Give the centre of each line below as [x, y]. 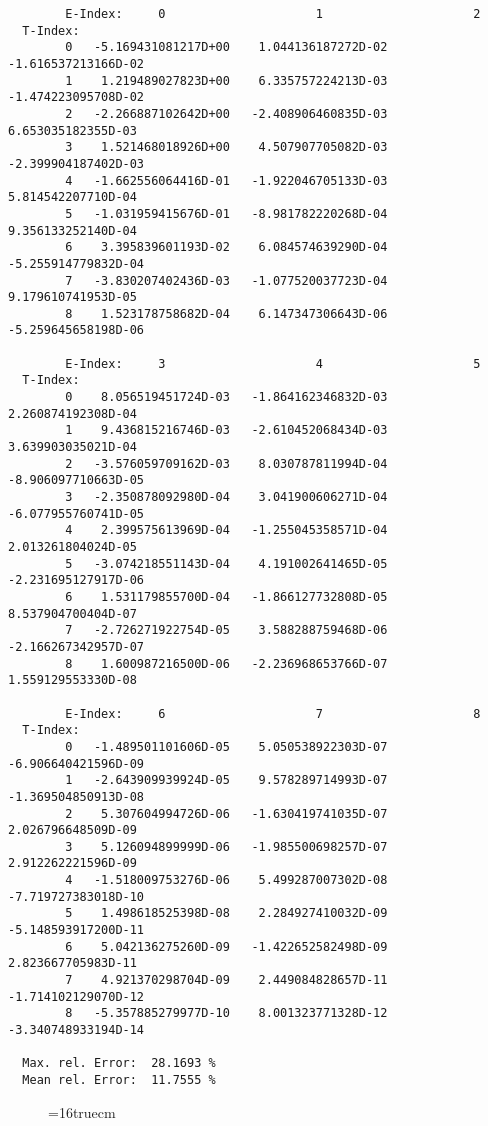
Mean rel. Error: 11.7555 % [119, 1080]
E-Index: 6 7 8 [273, 713]
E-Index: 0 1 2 [273, 14]
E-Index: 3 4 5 [273, 363]
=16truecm [82, 1111]
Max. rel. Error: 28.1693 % [119, 1063]
